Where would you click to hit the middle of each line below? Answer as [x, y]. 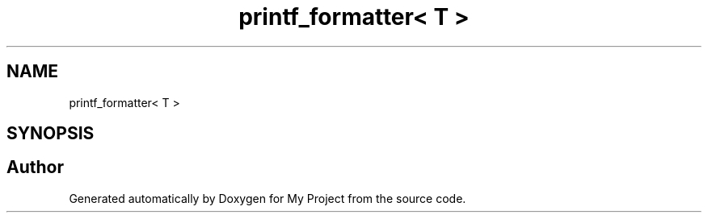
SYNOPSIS [51, 134]
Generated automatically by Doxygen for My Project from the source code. [268, 198]
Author [35, 167]
